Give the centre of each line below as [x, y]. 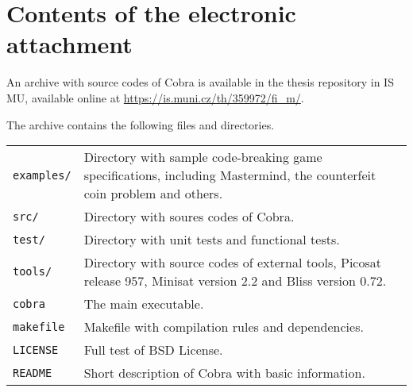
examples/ [42, 175]
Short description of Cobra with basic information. [224, 373]
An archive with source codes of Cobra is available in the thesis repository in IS [200, 82]
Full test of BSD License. [153, 350]
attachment [69, 44]
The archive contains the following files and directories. [141, 124]
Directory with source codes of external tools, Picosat [232, 263]
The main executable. [144, 304]
